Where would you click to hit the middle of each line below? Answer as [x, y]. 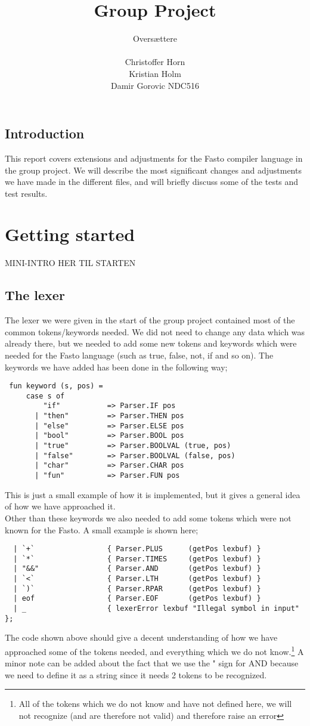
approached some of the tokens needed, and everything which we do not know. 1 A [154, 650]
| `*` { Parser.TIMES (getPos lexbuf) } [137, 559]
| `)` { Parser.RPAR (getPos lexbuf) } [137, 588]
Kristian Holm [155, 73]
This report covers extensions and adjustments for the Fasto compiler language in [154, 158]
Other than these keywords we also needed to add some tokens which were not [148, 518]
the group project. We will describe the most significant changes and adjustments [153, 170]
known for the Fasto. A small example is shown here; [102, 529]
